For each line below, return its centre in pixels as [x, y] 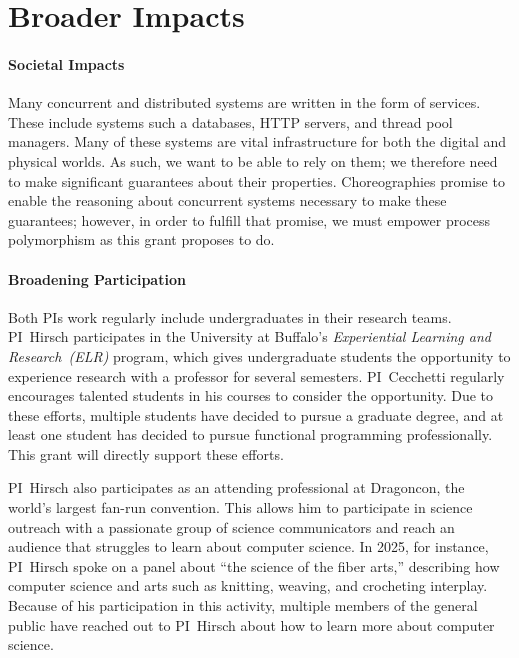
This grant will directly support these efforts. [146, 453]
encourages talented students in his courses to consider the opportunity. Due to [251, 395]
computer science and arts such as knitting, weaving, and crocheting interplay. [248, 585]
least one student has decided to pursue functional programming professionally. [250, 434]
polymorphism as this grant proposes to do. [141, 239]
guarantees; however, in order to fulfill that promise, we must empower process [249, 219]
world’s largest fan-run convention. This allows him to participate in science [240, 507]
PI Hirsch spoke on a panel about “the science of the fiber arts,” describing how [254, 565]
